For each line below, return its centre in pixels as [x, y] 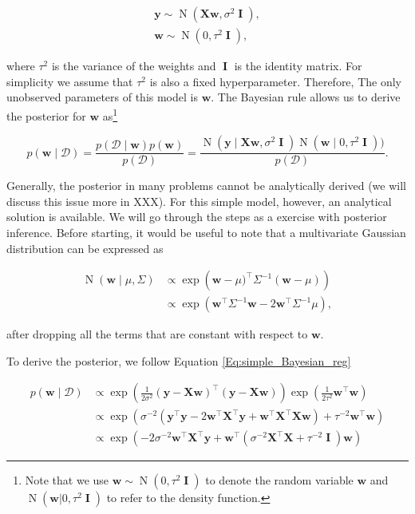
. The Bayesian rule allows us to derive [306, 97]
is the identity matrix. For [298, 66]
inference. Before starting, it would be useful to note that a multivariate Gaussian [206, 232]
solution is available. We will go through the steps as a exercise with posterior [197, 217]
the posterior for [46, 115]
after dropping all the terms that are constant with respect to [157, 334]
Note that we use [67, 480]
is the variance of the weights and [134, 66]
